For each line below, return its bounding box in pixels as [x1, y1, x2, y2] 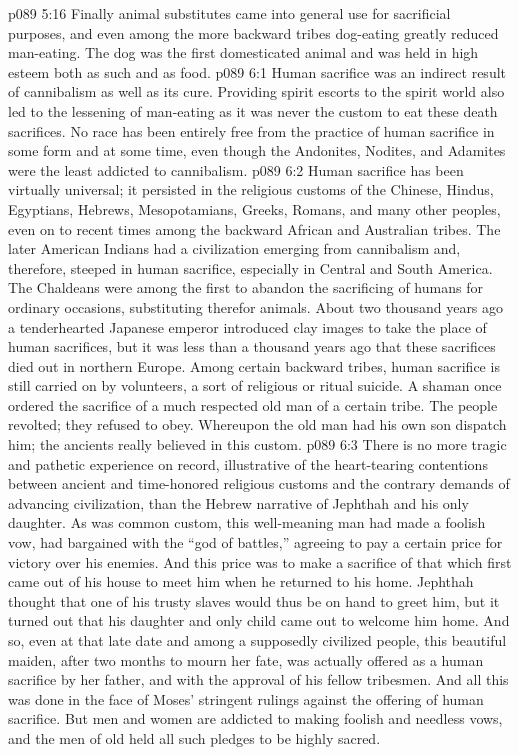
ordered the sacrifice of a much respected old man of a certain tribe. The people [8, 394, 498, 415]
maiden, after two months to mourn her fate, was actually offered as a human [8, 649, 484, 670]
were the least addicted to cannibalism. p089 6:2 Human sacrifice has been [8, 159, 464, 180]
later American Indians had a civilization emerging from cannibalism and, [8, 238, 461, 259]
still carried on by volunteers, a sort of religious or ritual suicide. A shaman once [8, 375, 502, 396]
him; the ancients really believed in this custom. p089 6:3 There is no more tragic [8, 434, 507, 455]
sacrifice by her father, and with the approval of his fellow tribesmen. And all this [8, 669, 509, 690]
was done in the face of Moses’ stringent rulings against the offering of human [8, 688, 484, 709]
